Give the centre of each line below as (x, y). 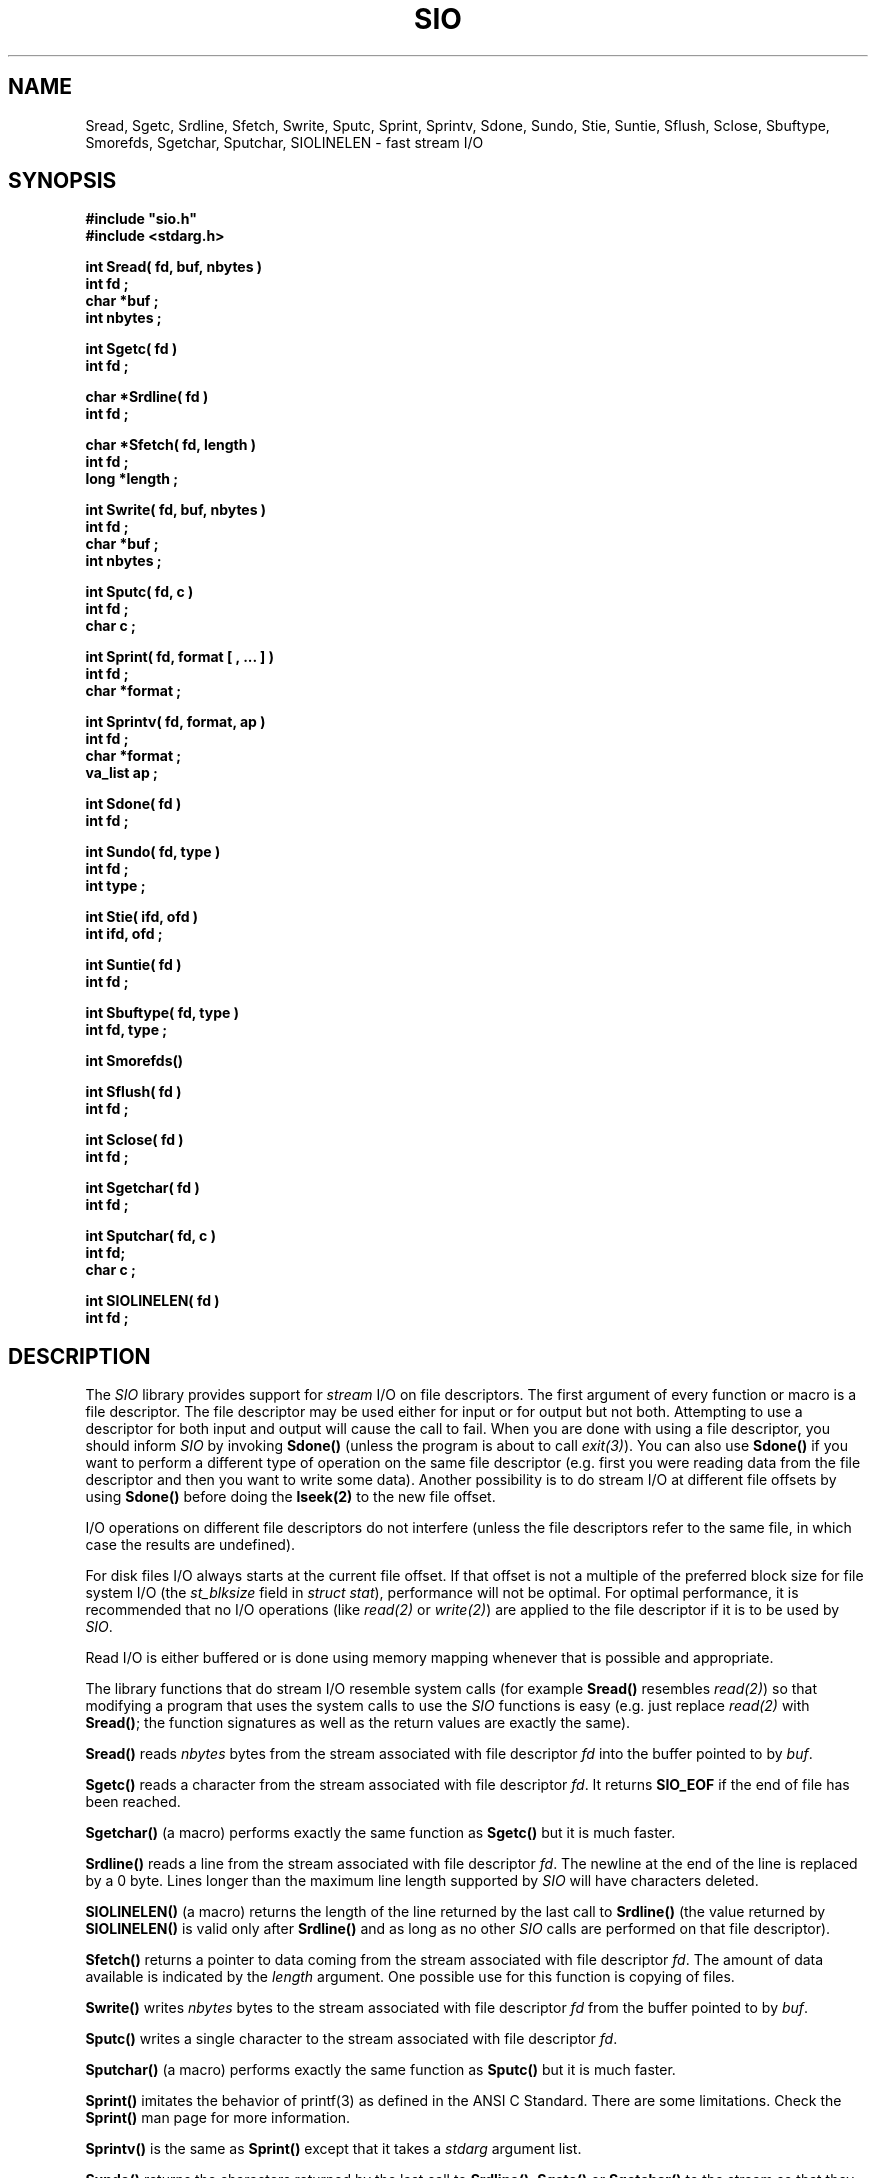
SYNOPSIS (62, 181)
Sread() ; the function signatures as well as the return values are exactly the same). (358, 1723)
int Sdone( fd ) (133, 804)
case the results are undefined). (190, 1545)
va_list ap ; (121, 773)
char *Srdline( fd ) (147, 397)
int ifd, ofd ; (124, 934)
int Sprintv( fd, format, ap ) (175, 722)
